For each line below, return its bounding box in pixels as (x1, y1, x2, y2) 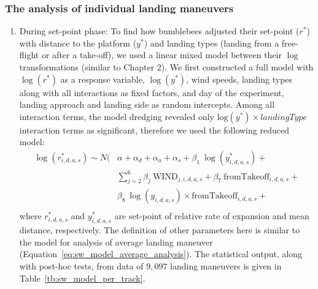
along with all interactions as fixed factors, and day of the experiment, (19, 86, 284, 99)
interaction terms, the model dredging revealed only (19, 110, 214, 122)
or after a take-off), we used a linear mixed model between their (41, 48, 282, 61)
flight (19, 48, 39, 61)
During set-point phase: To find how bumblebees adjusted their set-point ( (19, 24, 300, 37)
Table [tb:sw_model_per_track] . (19, 271, 145, 284)
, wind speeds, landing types (186, 72, 293, 85)
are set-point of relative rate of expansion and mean (114, 209, 309, 222)
